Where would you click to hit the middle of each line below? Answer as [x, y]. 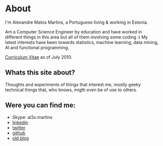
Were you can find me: [40, 105]
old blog [21, 138]
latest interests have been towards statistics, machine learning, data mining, [82, 42]
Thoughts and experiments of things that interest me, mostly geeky [73, 84]
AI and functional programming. [37, 47]
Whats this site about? [40, 73]
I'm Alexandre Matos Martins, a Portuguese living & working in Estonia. [77, 22]
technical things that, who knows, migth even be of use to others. [71, 90]
